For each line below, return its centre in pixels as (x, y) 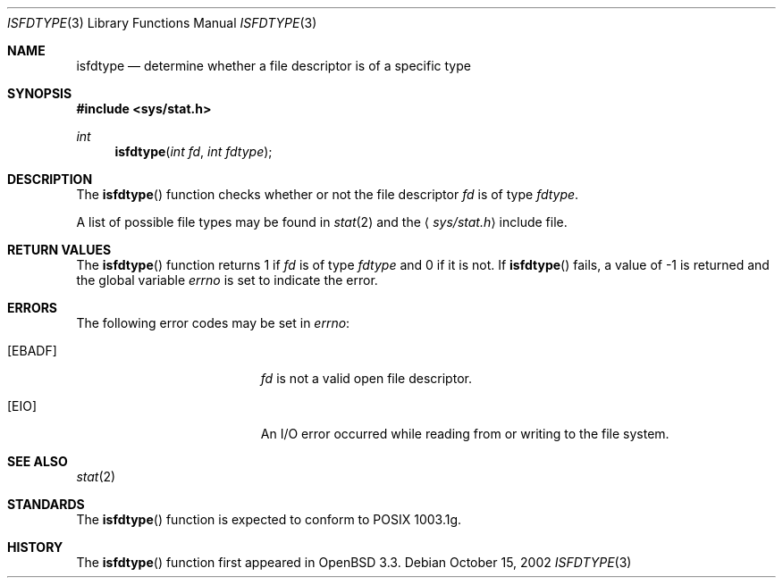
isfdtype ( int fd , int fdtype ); (194, 151)
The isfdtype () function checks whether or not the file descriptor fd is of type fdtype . (328, 194)
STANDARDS (46, 504)
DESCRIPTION (50, 179)
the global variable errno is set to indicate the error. (227, 280)
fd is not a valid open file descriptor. (366, 378)
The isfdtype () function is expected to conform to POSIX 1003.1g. (269, 519)
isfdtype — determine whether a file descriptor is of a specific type (274, 66)
